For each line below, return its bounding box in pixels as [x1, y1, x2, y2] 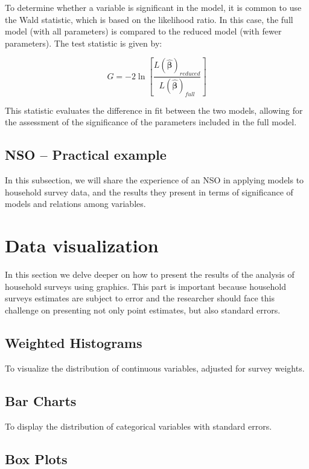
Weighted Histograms [5, 333, 142, 352]
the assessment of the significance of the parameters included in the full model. [5, 116, 297, 128]
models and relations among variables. [5, 197, 146, 210]
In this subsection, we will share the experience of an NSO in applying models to [5, 174, 304, 186]
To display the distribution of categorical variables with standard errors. [5, 419, 272, 432]
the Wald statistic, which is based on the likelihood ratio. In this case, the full [5, 13, 293, 25]
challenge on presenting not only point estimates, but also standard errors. [5, 303, 281, 316]
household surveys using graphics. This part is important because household [5, 280, 286, 292]
